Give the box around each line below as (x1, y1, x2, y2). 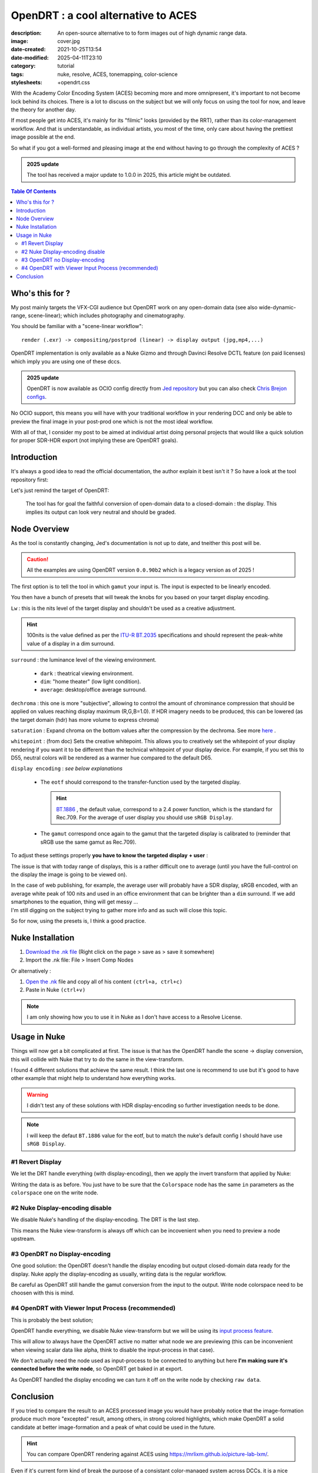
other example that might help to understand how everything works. (11, 1075, 176, 1082)
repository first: (11, 476, 48, 483)
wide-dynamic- (259, 303, 297, 311)
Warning (26, 1091, 48, 1098)
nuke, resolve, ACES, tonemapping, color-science (57, 71, 178, 78)
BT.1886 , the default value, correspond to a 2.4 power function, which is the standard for (56, 805, 273, 813)
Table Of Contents (11, 187, 57, 194)
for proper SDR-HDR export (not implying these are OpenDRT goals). (11, 437, 178, 444)
